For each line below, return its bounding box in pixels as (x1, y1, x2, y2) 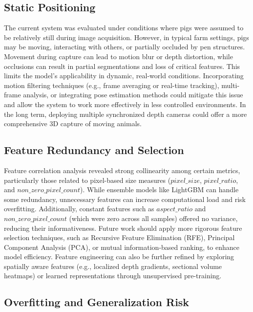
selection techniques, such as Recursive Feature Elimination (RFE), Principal (4, 232, 235, 243)
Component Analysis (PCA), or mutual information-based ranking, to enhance (4, 242, 240, 252)
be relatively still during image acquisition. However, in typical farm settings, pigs (4, 32, 249, 42)
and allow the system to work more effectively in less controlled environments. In (4, 99, 246, 109)
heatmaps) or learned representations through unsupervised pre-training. (4, 270, 222, 281)
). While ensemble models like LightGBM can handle (80, 184, 239, 195)
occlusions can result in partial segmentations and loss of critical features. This (4, 61, 240, 71)
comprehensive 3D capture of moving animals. (4, 118, 142, 129)
